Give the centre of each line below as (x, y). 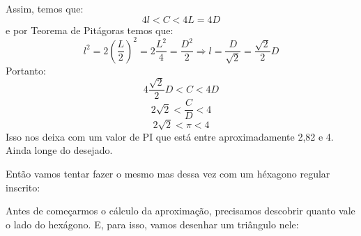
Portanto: (26, 70)
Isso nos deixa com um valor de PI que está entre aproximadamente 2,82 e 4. (170, 136)
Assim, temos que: (45, 8)
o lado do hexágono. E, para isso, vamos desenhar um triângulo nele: (152, 224)
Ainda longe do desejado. (59, 150)
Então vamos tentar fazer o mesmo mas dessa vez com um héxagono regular (168, 173)
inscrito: (23, 187)
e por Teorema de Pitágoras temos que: (90, 30)
